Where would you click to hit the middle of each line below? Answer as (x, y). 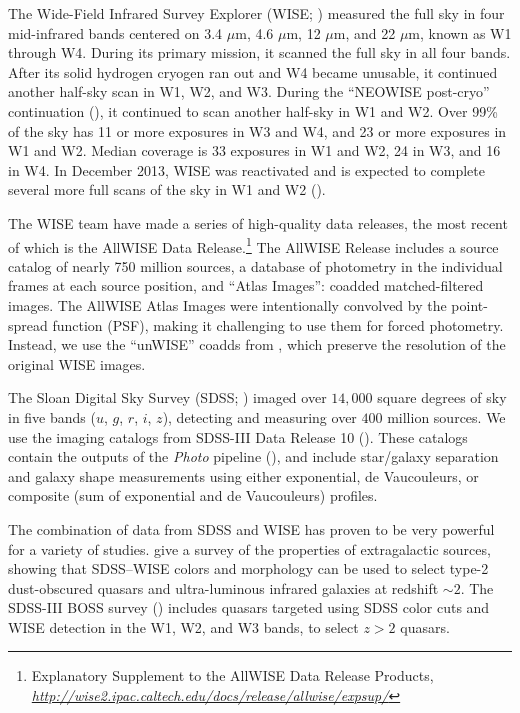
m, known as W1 (460, 32)
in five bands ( (52, 416)
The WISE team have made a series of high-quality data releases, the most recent (258, 222)
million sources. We (446, 416)
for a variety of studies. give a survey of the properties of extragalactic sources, (249, 548)
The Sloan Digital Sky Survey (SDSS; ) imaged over (167, 397)
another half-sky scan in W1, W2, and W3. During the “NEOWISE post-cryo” (249, 91)
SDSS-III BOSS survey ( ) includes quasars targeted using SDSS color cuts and (249, 607)
